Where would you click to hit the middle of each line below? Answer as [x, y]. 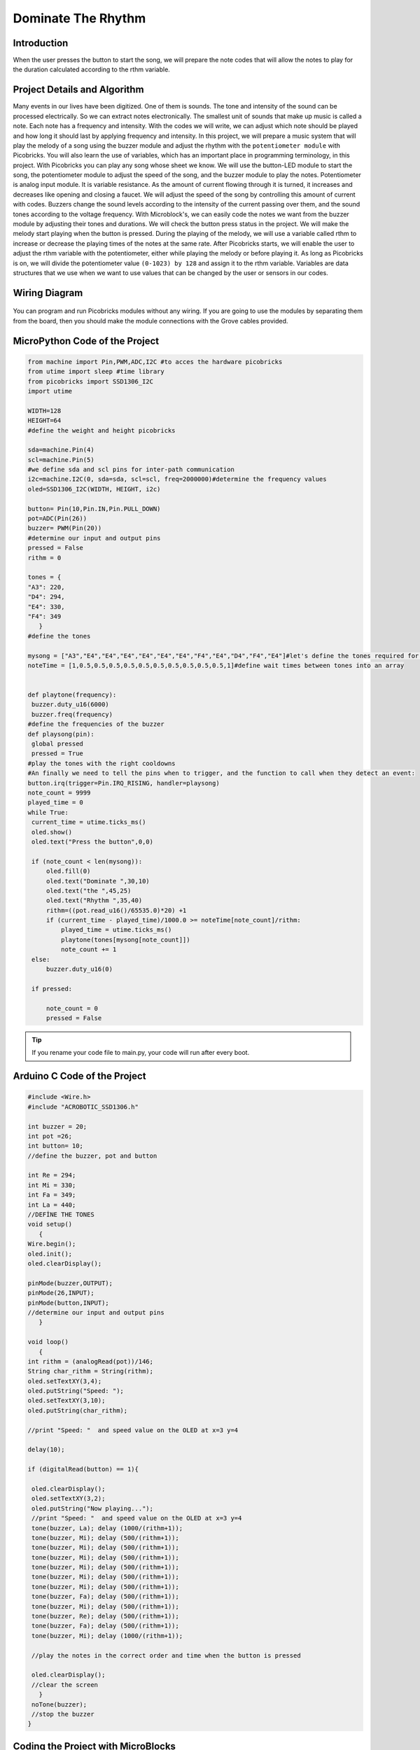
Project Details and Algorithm [78, 90]
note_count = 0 [72, 1008]
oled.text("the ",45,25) [89, 890]
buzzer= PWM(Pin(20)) [65, 528]
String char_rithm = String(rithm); [91, 1371]
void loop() [48, 1342]
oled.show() [52, 832]
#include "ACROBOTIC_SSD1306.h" [83, 1107]
